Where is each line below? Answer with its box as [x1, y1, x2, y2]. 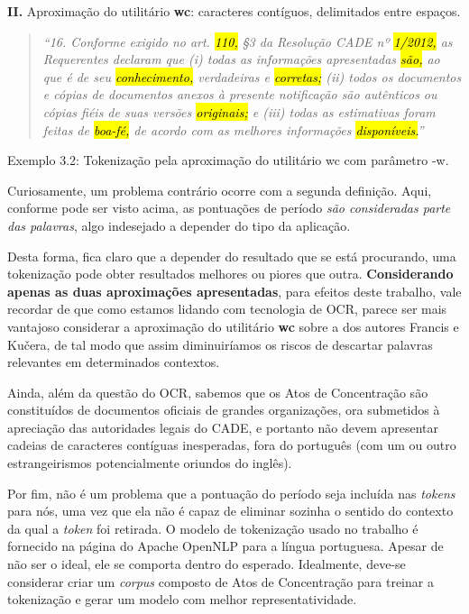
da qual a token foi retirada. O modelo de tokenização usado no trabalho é [7, 518, 418, 537]
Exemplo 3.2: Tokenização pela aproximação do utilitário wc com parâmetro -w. [7, 151, 449, 170]
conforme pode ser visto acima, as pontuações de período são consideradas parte [7, 198, 451, 217]
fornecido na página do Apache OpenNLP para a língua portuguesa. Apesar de [7, 536, 444, 555]
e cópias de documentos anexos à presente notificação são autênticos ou [42, 85, 437, 104]
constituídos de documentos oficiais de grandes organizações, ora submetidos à [7, 400, 440, 419]
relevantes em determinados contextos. [7, 353, 220, 371]
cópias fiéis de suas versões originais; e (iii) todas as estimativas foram [42, 102, 436, 121]
